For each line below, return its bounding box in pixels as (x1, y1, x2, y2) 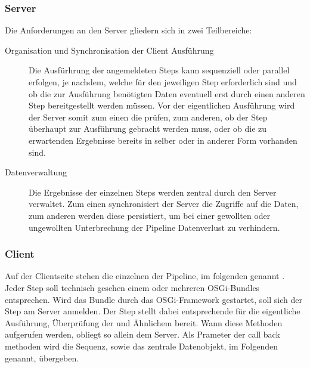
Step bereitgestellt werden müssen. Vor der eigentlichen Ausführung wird (29, 99, 295, 112)
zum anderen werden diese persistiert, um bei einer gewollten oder (29, 209, 271, 221)
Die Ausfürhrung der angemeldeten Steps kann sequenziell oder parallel (29, 64, 290, 76)
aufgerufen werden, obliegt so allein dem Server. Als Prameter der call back (5, 328, 280, 341)
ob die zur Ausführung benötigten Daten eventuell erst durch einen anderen (29, 87, 305, 100)
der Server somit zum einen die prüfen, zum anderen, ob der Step (29, 110, 268, 123)
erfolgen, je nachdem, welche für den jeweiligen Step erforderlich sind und (29, 76, 297, 88)
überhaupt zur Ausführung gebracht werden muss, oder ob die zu (29, 122, 267, 135)
